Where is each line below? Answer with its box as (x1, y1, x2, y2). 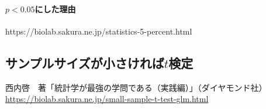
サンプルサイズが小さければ (5, 53, 164, 71)
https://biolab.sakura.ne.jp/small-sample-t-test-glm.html (5, 93, 209, 105)
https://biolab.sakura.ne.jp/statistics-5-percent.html (5, 25, 192, 37)
